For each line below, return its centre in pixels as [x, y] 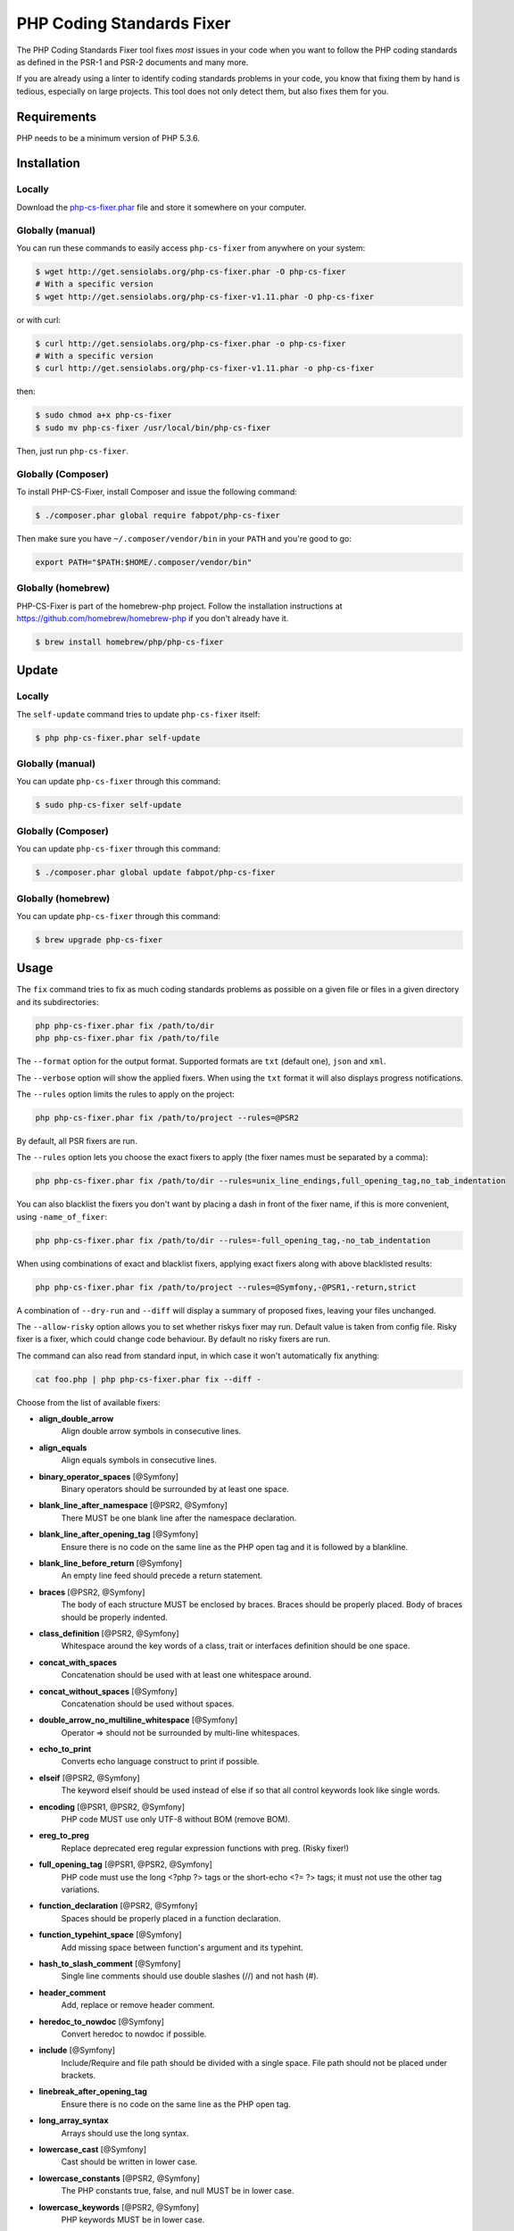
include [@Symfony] [77, 2050]
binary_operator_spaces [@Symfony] [108, 1476]
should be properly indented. [115, 1617]
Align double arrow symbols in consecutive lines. [151, 1431]
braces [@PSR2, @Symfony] [92, 1592]
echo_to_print [65, 1749]
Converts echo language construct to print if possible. [160, 1762]
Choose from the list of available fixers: [88, 1402]
